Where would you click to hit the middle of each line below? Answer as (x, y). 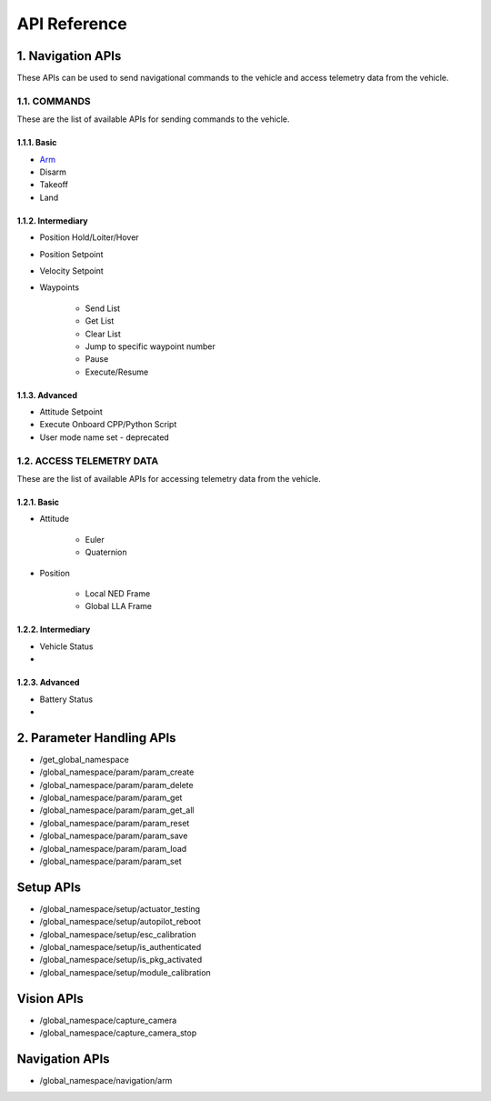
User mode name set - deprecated (105, 437)
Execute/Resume (117, 372)
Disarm (53, 172)
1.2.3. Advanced (48, 683)
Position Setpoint (71, 254)
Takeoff (54, 185)
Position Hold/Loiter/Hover (90, 237)
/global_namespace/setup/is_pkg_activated (121, 960)
